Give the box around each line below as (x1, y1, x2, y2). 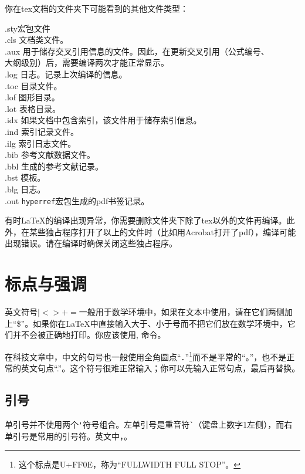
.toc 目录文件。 (5, 79, 62, 92)
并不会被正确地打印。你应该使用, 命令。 (12, 329, 166, 341)
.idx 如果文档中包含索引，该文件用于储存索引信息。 (5, 114, 202, 126)
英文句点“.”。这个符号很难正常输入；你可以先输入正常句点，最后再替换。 (21, 362, 300, 374)
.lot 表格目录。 (5, 102, 60, 114)
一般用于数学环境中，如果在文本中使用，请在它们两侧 (79, 306, 284, 318)
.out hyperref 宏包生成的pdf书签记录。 (5, 194, 150, 206)
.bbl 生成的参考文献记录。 (5, 160, 104, 172)
